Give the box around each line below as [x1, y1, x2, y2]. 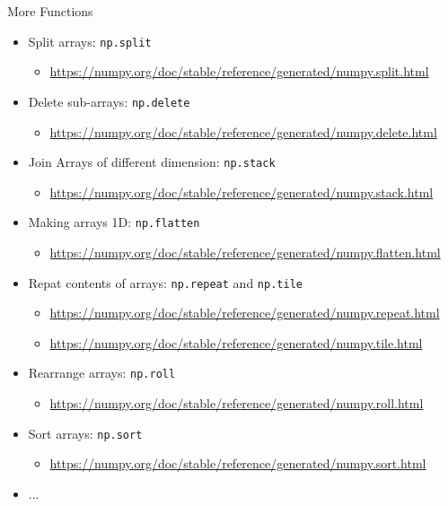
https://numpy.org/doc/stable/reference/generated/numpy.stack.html [49, 182, 434, 201]
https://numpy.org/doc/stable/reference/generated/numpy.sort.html [49, 454, 426, 473]
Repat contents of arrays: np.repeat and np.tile [28, 273, 303, 292]
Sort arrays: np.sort [28, 423, 143, 442]
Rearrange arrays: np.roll [28, 363, 176, 382]
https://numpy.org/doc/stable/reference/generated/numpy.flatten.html [49, 243, 441, 261]
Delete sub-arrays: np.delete [28, 92, 190, 110]
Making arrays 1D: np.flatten [28, 213, 200, 231]
